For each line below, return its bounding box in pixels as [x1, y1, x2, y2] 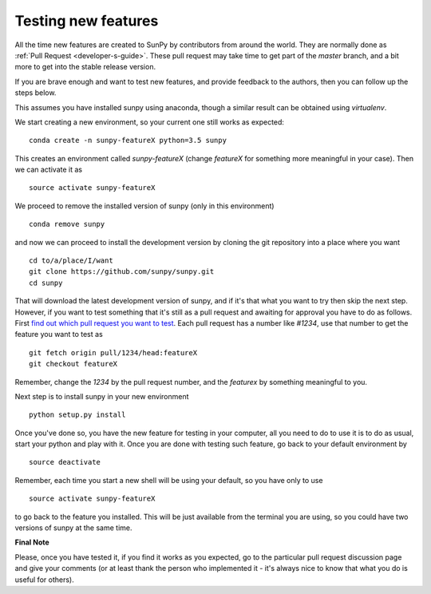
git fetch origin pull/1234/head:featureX [29, 348, 198, 357]
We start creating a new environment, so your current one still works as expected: [14, 117, 285, 127]
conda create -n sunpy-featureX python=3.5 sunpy [29, 136, 227, 145]
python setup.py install [29, 410, 126, 419]
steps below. [14, 88, 57, 97]
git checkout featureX [29, 359, 118, 369]
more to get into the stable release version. [14, 62, 156, 72]
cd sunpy [29, 278, 63, 287]
